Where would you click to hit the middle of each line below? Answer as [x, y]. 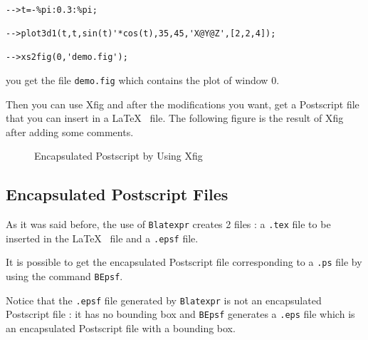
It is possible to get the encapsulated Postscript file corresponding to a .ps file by [184, 262]
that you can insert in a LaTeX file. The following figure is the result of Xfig [175, 118]
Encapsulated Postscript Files [117, 194]
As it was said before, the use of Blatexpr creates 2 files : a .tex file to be [168, 224]
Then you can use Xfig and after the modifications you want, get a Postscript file [183, 104]
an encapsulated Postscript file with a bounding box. [121, 328]
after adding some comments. [70, 132]
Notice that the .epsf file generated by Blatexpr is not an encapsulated [164, 300]
